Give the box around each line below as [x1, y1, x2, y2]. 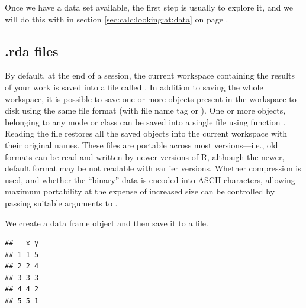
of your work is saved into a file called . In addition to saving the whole [5, 80, 263, 93]
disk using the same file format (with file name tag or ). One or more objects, [5, 104, 286, 116]
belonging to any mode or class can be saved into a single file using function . [5, 115, 286, 128]
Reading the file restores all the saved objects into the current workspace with [5, 127, 288, 140]
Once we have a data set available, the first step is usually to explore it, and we [5, 1, 293, 13]
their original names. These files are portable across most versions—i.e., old [5, 138, 278, 151]
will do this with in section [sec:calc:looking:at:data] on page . [5, 12, 228, 25]
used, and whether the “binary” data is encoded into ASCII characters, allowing [5, 173, 295, 186]
